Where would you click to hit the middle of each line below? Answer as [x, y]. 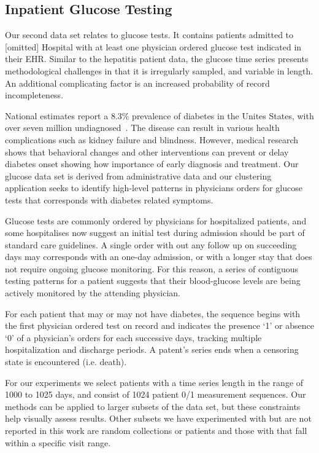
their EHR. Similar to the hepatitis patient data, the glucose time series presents [157, 59]
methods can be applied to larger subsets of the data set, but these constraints [153, 406]
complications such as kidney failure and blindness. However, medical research [152, 139]
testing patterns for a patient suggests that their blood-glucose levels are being [153, 281]
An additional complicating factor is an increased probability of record [137, 83]
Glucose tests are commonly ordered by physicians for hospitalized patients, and [156, 220]
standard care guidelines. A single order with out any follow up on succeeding [151, 244]
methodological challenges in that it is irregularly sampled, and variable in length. [159, 70]
